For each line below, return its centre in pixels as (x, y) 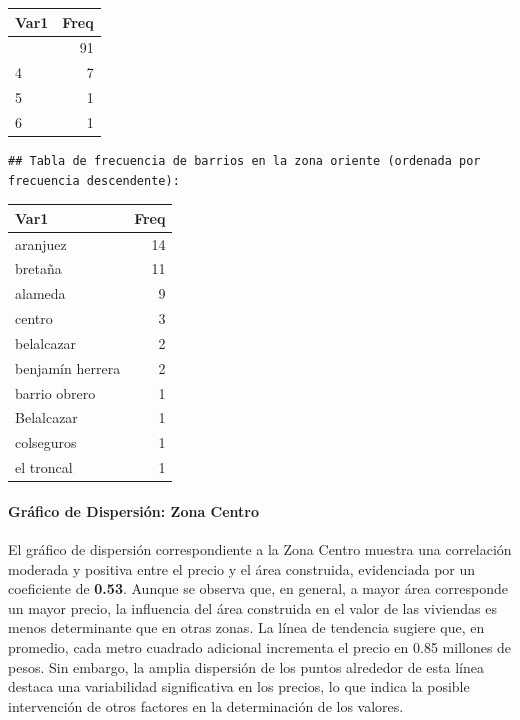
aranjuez (41, 243)
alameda (40, 293)
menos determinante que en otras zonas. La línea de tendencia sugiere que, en (246, 627)
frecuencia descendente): (94, 180)
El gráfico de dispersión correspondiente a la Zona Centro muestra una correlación (260, 548)
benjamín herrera (68, 367)
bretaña (38, 268)
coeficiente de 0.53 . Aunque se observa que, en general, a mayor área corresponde (258, 588)
